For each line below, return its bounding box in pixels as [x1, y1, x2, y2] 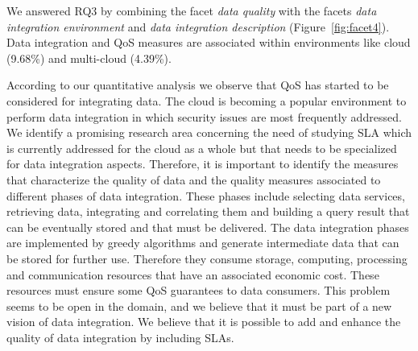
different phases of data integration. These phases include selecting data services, [6, 187, 405, 204]
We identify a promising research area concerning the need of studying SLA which [6, 124, 412, 141]
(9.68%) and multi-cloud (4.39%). [6, 49, 172, 66]
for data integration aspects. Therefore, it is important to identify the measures [6, 155, 399, 172]
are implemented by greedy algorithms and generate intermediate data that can [6, 234, 399, 251]
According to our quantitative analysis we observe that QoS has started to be [6, 76, 389, 93]
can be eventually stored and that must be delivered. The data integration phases [6, 218, 409, 235]
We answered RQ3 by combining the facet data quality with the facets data [6, 2, 377, 19]
